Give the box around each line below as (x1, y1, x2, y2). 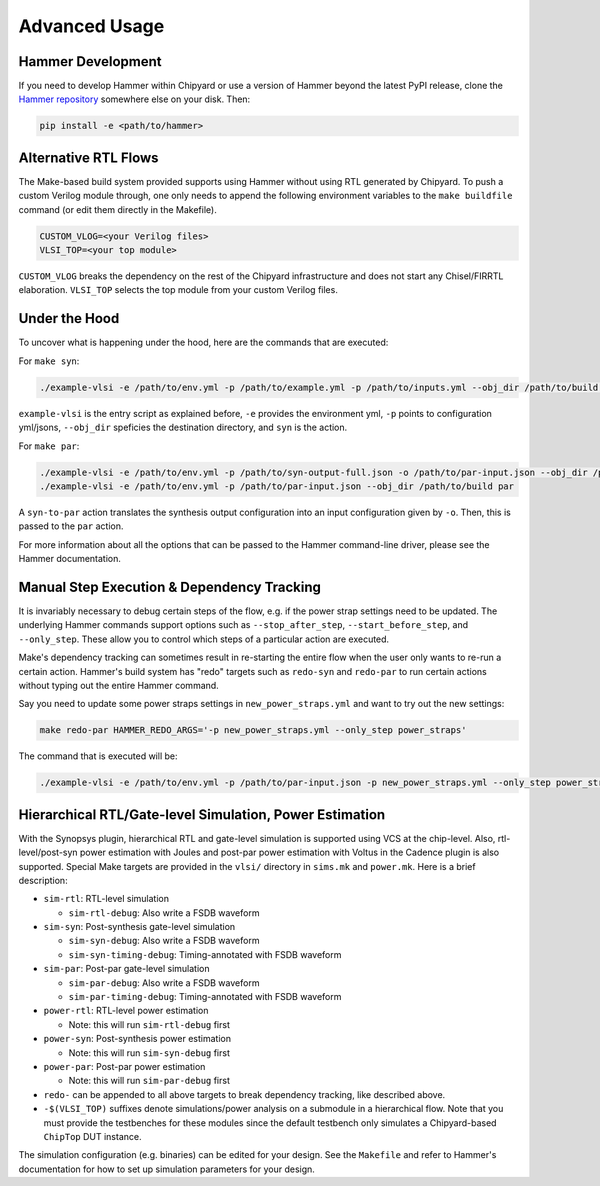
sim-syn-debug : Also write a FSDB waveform (68, 935, 260, 947)
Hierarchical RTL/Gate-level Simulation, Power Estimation (18, 806, 386, 823)
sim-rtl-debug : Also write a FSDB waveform (68, 906, 260, 919)
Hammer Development (18, 53, 162, 70)
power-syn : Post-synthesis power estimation (43, 1033, 232, 1045)
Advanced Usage (18, 15, 165, 37)
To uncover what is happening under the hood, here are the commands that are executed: (18, 336, 389, 349)
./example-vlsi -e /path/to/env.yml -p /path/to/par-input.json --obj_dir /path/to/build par (39, 480, 515, 492)
